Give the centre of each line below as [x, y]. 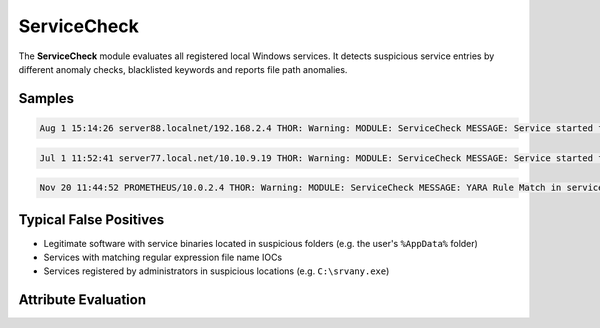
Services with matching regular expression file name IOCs [163, 257]
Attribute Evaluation [82, 300]
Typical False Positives [91, 219]
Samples [46, 98]
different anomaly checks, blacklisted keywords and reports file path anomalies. [183, 69]
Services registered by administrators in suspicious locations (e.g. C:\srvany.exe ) [216, 271]
